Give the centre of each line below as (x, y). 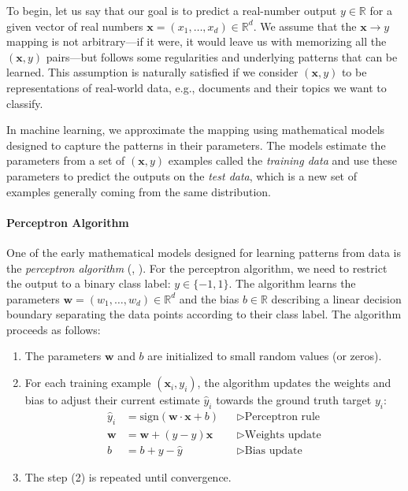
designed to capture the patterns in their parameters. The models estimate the (196, 145)
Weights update (283, 435)
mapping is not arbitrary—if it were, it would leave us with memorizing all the (197, 41)
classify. (25, 103)
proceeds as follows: (54, 329)
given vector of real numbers (75, 26)
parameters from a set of (66, 160)
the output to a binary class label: (89, 283)
